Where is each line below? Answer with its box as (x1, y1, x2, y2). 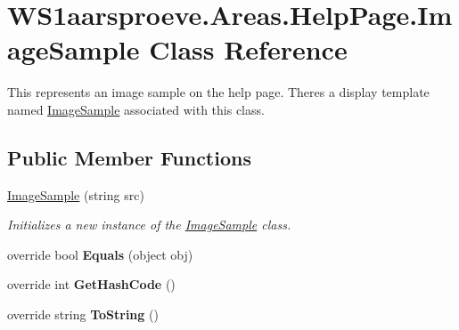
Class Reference (149, 31, 348, 68)
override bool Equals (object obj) (7, 245, 193, 263)
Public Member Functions (7, 143, 251, 171)
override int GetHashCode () (7, 275, 176, 294)
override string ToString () (7, 305, 159, 324)
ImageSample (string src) (7, 185, 144, 204)
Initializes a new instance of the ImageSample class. (7, 215, 291, 234)
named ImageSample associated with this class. (7, 100, 265, 118)
